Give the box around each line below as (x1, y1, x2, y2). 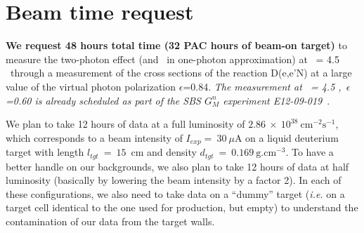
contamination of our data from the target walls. (6, 213, 215, 228)
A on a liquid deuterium (234, 130, 339, 145)
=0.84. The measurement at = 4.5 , (183, 79, 342, 93)
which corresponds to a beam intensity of (6, 130, 183, 145)
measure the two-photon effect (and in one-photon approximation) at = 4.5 (6, 51, 339, 66)
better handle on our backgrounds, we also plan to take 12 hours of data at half (6, 159, 349, 173)
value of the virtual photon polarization (6, 79, 176, 93)
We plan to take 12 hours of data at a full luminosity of (6, 116, 245, 131)
